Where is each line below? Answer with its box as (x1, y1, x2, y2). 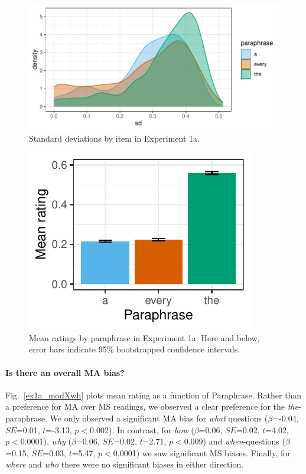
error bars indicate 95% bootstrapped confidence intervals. (29, 343, 240, 355)
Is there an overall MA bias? (5, 366, 125, 378)
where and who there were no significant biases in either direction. (5, 458, 244, 470)
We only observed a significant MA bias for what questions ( (50, 411, 268, 424)
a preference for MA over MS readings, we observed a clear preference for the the (5, 400, 298, 413)
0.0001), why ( (20, 435, 71, 447)
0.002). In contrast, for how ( (90, 423, 194, 436)
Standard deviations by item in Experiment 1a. (29, 132, 200, 144)
